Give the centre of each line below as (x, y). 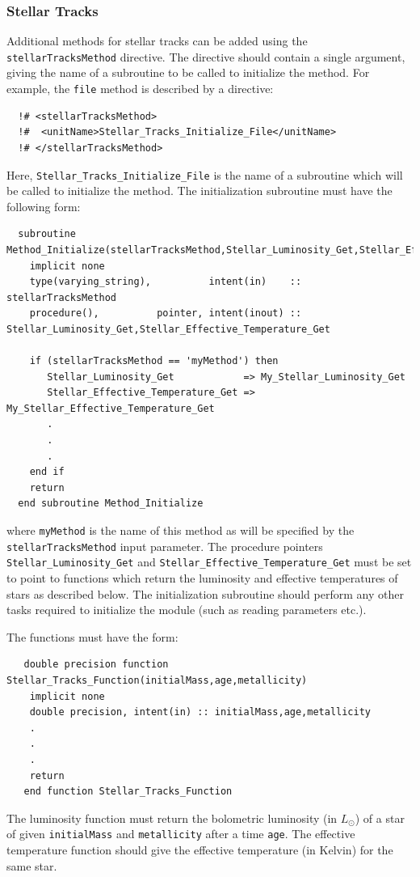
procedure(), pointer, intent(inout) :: (166, 314)
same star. (32, 865)
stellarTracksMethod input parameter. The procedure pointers (165, 546)
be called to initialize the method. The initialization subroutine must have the (199, 191)
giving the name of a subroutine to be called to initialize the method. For (188, 72)
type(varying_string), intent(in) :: (166, 282)
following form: (44, 206)
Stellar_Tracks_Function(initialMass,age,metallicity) (157, 680)
